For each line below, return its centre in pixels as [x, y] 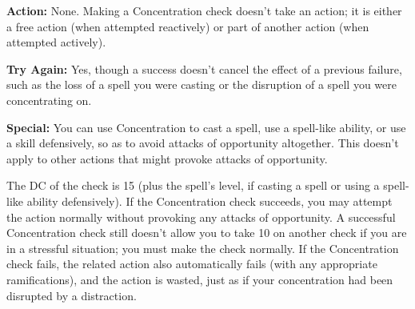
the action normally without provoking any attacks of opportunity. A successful [201, 217]
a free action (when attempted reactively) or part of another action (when [188, 26]
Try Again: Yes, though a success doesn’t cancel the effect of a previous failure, [204, 68]
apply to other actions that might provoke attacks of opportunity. [167, 158]
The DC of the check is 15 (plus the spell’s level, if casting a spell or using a [193, 185]
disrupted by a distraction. [72, 295]
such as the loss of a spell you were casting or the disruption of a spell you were [202, 84]
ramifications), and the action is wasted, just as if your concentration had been [200, 279]
